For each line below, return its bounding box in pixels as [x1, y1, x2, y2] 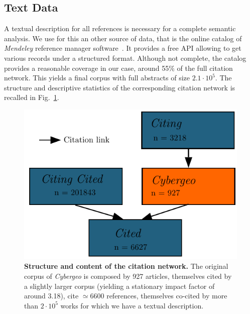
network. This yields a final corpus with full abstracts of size [4, 72, 190, 83]
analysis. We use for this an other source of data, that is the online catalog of [4, 33, 242, 43]
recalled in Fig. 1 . [4, 92, 59, 102]
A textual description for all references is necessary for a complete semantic [4, 23, 236, 34]
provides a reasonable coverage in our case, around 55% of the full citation [4, 62, 233, 73]
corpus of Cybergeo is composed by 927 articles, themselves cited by [24, 271, 232, 281]
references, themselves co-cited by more [106, 290, 227, 301]
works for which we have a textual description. [60, 300, 204, 310]
